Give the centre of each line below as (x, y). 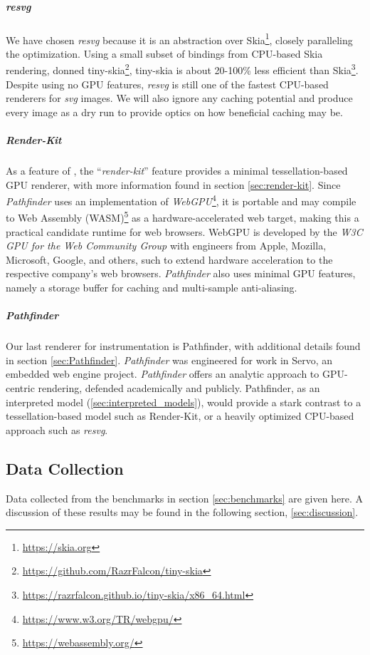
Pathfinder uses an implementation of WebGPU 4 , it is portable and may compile (181, 200)
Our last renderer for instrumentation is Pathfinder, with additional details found (183, 346)
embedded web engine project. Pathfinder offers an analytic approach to (163, 374)
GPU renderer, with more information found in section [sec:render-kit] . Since (173, 184)
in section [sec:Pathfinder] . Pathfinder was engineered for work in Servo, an (169, 360)
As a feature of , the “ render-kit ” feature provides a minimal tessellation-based (177, 170)
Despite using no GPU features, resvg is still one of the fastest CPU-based (167, 84)
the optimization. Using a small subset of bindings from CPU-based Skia (164, 53)
